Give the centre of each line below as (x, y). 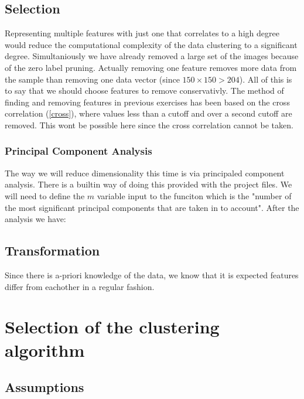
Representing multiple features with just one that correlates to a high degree (142, 33)
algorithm (45, 349)
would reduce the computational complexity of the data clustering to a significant (151, 44)
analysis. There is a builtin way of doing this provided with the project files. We (148, 184)
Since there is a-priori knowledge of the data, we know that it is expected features (152, 274)
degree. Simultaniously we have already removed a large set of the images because (152, 56)
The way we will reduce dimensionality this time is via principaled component (145, 173)
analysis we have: (35, 219)
